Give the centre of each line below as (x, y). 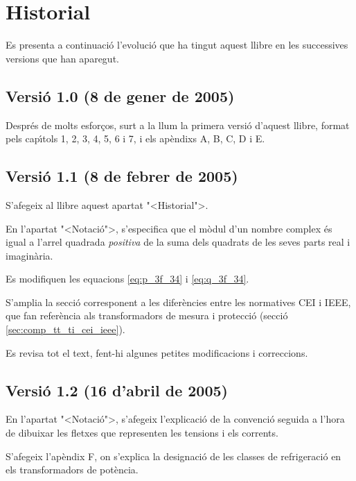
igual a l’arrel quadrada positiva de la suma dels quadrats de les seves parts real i (178, 242)
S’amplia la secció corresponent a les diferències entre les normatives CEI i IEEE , (178, 302)
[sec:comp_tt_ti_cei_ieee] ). (65, 329)
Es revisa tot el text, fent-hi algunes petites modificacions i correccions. (157, 352)
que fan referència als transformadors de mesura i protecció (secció (147, 315)
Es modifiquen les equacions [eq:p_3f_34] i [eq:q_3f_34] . (127, 279)
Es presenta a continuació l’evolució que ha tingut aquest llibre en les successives (177, 45)
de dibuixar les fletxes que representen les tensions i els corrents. (142, 433)
